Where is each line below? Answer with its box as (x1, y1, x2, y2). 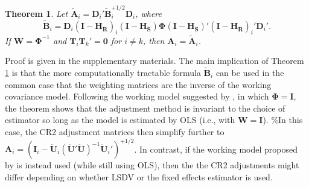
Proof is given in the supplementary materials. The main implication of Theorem (5, 54, 304, 67)
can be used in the (215, 66, 284, 78)
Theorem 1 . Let (5, 7, 68, 19)
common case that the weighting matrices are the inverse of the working (5, 78, 272, 90)
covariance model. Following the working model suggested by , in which (5, 90, 269, 103)
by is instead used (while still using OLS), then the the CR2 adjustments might (5, 159, 299, 171)
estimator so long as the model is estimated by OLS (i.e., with (5, 113, 235, 126)
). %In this (263, 113, 303, 126)
